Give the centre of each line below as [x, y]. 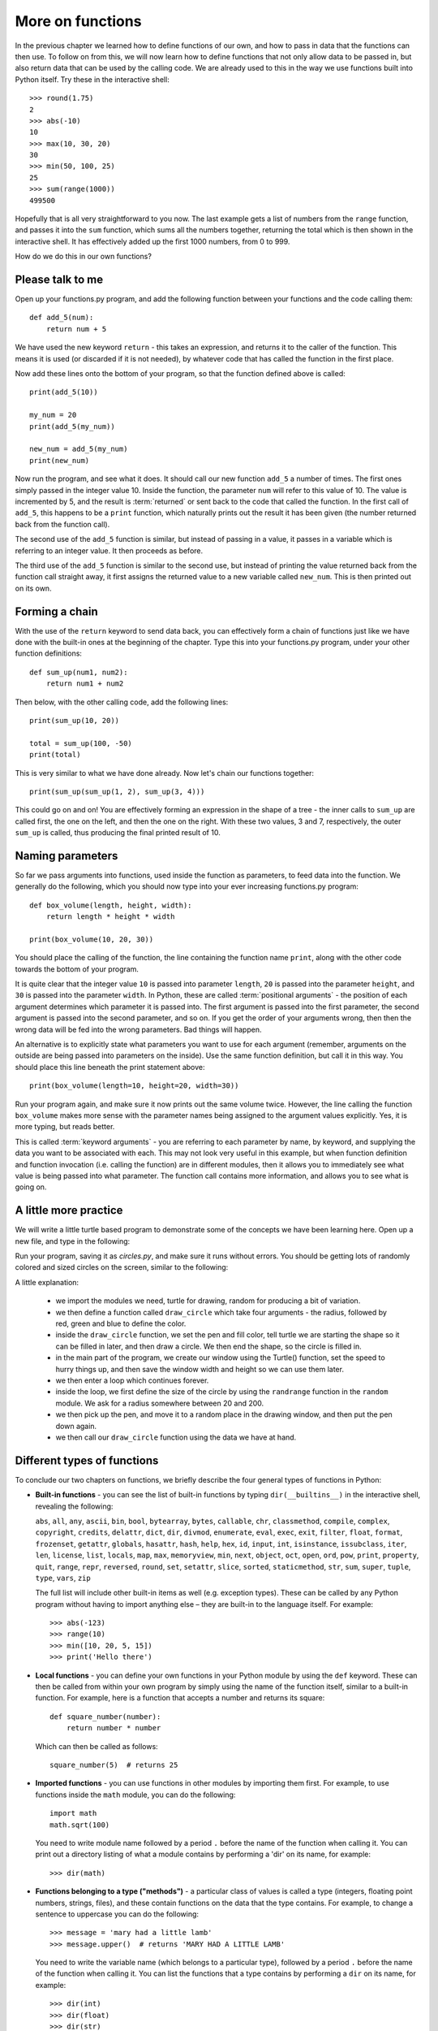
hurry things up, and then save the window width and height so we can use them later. [200, 1369]
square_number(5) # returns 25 [114, 1765]
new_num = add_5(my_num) [79, 449]
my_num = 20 [53, 415]
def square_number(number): [105, 1717]
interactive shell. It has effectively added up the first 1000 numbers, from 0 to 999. [152, 241]
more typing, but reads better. [65, 1127]
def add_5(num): [62, 318]
